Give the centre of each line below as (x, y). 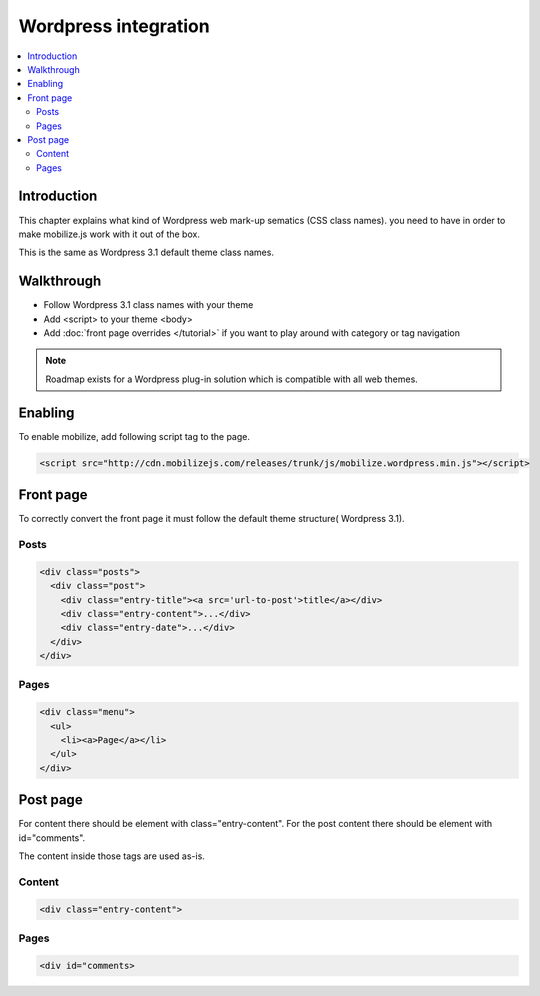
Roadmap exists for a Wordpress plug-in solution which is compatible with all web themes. (232, 379)
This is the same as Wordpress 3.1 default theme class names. (146, 252)
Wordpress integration (114, 26)
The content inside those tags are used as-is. (111, 856)
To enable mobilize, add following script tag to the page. (134, 436)
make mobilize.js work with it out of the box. (109, 234)
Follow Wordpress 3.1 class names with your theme (148, 305)
